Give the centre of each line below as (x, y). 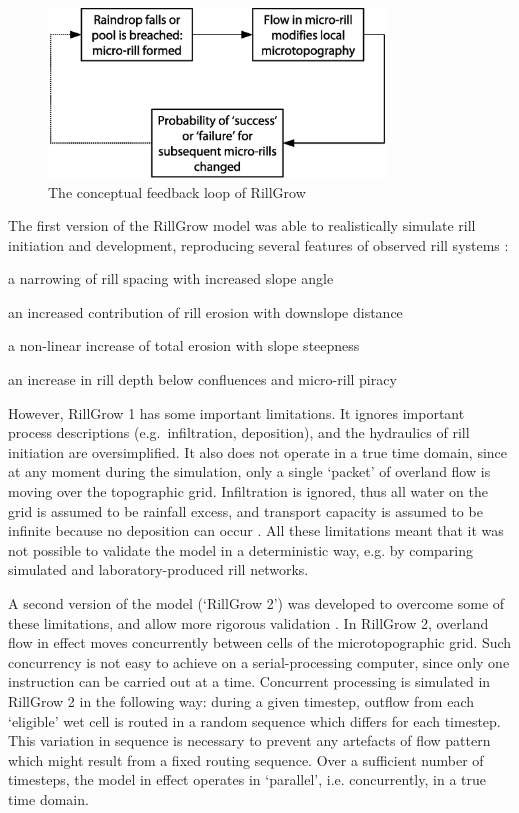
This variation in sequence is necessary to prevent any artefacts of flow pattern (249, 740)
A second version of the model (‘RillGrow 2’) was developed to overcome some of (256, 603)
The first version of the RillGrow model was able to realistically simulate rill (242, 225)
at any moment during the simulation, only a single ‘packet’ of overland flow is (249, 471)
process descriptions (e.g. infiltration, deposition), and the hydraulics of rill (239, 432)
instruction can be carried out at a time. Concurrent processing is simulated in (249, 681)
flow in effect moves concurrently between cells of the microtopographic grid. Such (260, 642)
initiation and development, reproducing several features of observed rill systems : (258, 244)
